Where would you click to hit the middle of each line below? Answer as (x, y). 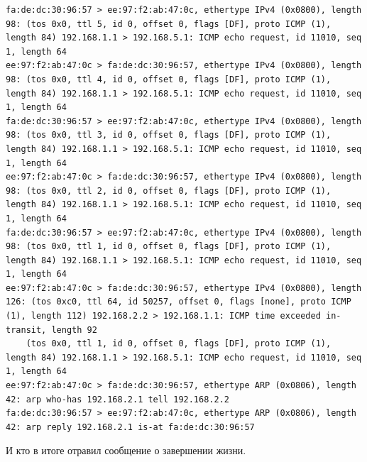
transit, (26, 330)
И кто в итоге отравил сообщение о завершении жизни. (126, 450)
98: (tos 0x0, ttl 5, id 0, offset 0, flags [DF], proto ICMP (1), (169, 24)
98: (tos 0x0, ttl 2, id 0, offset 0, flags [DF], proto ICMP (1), (169, 191)
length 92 (74, 330)
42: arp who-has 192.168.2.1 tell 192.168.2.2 (117, 399)
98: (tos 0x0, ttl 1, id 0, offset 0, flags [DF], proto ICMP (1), (169, 247)
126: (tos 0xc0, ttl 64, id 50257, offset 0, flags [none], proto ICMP (179, 302)
